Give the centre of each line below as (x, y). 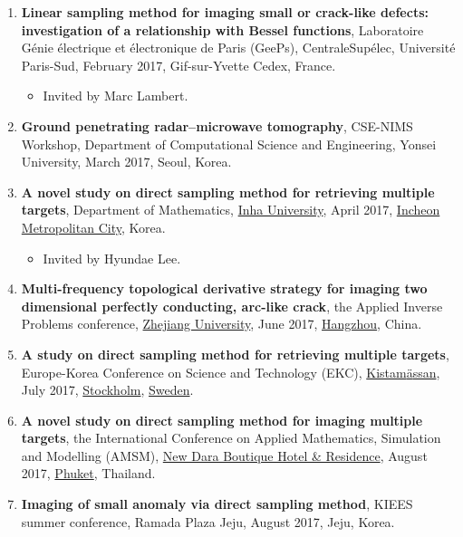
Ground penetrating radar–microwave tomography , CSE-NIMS (217, 125)
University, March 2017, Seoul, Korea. (126, 162)
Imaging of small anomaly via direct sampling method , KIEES (217, 504)
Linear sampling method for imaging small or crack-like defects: (225, 12)
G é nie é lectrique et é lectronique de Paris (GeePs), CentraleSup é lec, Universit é (238, 48)
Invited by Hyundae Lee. (112, 258)
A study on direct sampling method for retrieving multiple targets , (235, 354)
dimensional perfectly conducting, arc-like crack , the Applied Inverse (232, 306)
